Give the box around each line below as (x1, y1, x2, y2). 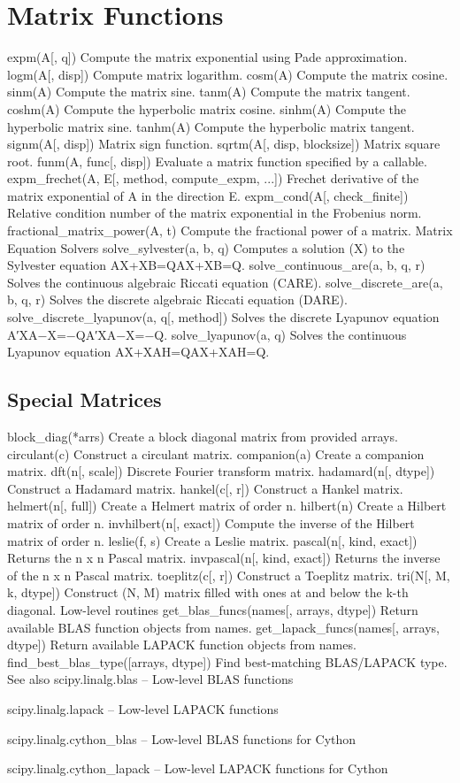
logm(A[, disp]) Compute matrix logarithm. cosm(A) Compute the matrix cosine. (7, 65, 448, 83)
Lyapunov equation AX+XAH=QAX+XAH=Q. (7, 342, 270, 361)
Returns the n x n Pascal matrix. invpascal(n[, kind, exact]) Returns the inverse (7, 549, 441, 567)
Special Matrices (7, 386, 162, 413)
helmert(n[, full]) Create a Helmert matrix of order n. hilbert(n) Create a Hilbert (7, 496, 447, 515)
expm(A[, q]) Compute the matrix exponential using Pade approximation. (7, 48, 408, 66)
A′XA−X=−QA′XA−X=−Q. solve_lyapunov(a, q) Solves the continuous (7, 325, 407, 343)
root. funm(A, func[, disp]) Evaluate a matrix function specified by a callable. (7, 151, 427, 170)
